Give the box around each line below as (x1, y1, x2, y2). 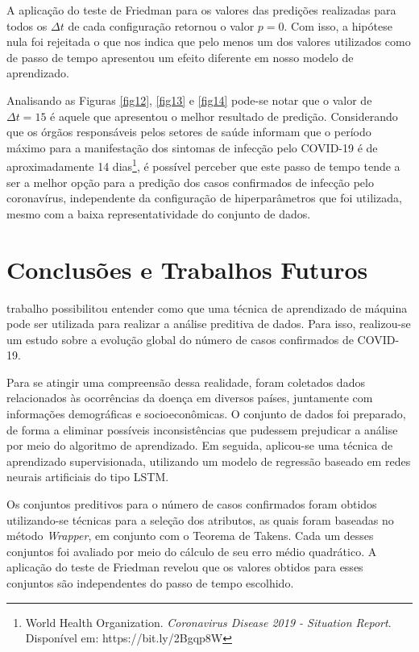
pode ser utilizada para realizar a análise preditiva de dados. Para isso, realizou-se (6, 315, 411, 332)
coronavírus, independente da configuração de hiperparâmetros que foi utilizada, (6, 189, 402, 206)
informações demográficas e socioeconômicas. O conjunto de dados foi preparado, (6, 405, 406, 422)
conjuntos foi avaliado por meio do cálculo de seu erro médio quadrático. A (6, 542, 377, 559)
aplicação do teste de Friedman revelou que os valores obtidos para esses (6, 559, 363, 575)
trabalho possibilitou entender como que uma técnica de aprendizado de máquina (6, 299, 408, 316)
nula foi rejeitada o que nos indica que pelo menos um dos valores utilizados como (6, 33, 411, 50)
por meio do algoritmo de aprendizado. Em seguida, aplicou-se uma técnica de (6, 437, 393, 454)
